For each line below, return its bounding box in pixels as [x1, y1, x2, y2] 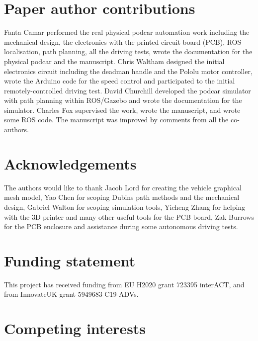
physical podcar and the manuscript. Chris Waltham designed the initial [4, 56, 225, 66]
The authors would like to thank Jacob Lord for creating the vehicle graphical [4, 182, 242, 192]
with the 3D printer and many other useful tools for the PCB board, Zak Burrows [4, 211, 254, 222]
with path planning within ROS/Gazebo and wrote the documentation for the [4, 95, 242, 105]
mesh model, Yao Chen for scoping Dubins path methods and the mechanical [4, 192, 240, 202]
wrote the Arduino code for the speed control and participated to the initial [4, 76, 235, 86]
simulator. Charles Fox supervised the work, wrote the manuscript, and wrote [4, 104, 241, 115]
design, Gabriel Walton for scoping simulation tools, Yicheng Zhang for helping [4, 201, 246, 212]
